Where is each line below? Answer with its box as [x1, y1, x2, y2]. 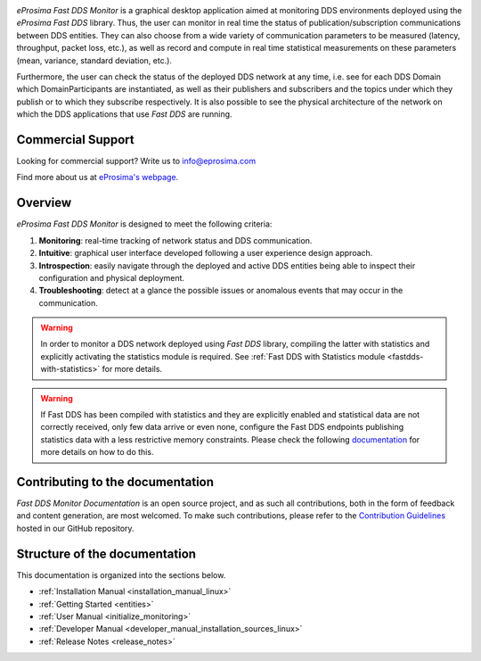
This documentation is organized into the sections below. [16, 569, 226, 580]
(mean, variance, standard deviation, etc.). [16, 54, 173, 66]
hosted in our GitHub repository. [16, 523, 135, 533]
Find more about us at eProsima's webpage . [16, 172, 179, 183]
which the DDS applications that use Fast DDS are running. [16, 109, 232, 120]
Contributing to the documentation [16, 475, 214, 490]
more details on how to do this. [40, 447, 154, 458]
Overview [16, 195, 72, 211]
